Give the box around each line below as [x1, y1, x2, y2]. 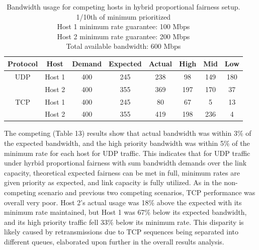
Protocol [8, 58, 38, 68]
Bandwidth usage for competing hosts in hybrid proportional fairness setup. [7, 2, 240, 12]
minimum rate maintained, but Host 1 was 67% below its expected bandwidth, [4, 207, 247, 217]
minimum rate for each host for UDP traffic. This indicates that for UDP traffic [4, 147, 250, 158]
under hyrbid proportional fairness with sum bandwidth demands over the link [4, 157, 247, 168]
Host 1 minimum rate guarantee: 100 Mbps [57, 21, 190, 32]
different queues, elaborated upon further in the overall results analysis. [4, 236, 224, 246]
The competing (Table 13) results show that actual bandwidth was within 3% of [4, 128, 251, 138]
